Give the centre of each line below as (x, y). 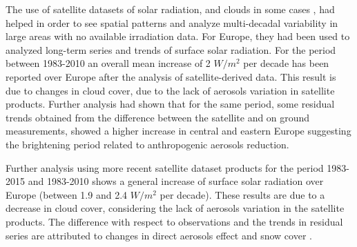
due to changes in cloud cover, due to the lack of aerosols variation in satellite (170, 90)
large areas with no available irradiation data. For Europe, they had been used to (178, 36)
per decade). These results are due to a (242, 194)
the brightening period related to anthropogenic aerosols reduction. (147, 144)
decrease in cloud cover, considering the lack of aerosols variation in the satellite (175, 208)
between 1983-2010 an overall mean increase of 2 (108, 63)
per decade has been (286, 63)
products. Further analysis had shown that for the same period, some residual (170, 104)
